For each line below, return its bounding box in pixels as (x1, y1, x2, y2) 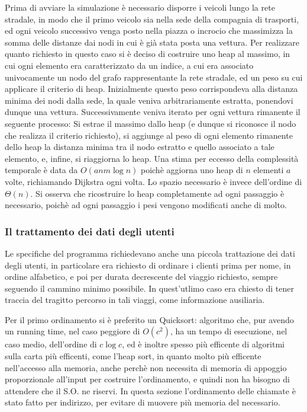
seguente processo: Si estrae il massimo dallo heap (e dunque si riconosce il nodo (5, 117, 296, 129)
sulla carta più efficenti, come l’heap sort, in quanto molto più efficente (5, 350, 261, 362)
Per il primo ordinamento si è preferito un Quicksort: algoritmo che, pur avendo (5, 313, 294, 325)
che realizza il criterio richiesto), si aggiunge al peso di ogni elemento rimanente (5, 129, 293, 141)
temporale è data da (5, 164, 78, 176)
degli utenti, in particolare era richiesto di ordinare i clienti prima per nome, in (5, 258, 291, 271)
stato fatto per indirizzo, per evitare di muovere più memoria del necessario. (5, 396, 280, 408)
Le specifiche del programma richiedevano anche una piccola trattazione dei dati (5, 247, 295, 259)
